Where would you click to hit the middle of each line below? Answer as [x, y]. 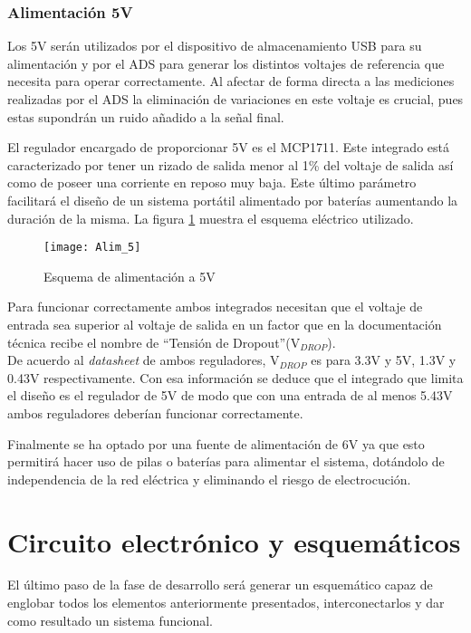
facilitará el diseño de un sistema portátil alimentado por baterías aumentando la [233, 200]
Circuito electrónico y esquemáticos [234, 541]
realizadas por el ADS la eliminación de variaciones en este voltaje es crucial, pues [235, 99]
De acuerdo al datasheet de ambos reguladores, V [144, 360]
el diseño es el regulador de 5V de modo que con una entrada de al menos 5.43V [230, 395]
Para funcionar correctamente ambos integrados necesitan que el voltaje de [215, 307]
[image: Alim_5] [92, 248]
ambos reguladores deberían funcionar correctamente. [155, 412]
